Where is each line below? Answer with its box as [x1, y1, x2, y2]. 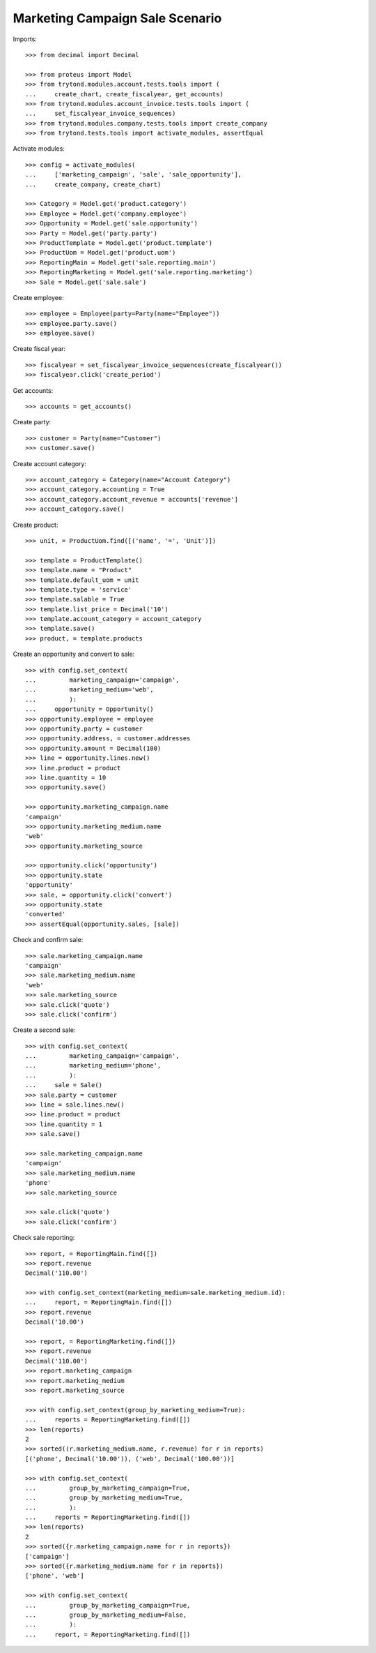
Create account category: [13, 459, 87, 468]
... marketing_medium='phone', [25, 1061, 162, 1070]
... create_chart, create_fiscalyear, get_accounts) [25, 90, 224, 98]
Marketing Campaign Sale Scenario [13, 10, 222, 26]
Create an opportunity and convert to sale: [13, 650, 135, 659]
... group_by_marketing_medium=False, [25, 1610, 187, 1619]
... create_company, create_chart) [25, 180, 162, 188]
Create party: [13, 418, 52, 426]
